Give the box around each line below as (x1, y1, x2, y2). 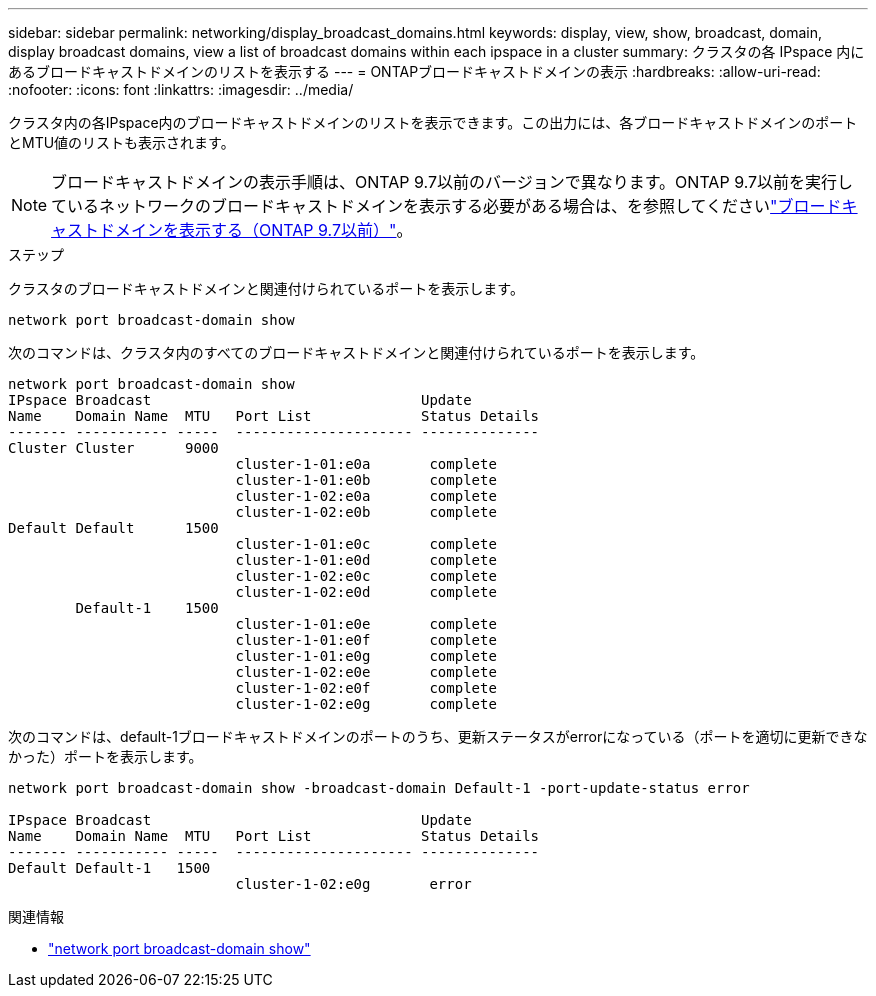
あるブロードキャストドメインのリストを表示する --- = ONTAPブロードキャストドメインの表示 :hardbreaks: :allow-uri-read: (8, 63, 821, 80)
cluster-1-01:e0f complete (235, 632, 497, 648)
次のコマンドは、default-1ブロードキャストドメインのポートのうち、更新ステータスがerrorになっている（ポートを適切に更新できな (8, 728, 868, 745)
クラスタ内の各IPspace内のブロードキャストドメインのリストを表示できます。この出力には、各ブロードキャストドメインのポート (8, 114, 858, 131)
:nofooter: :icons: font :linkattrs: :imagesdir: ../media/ (8, 81, 354, 98)
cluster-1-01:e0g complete (235, 648, 497, 664)
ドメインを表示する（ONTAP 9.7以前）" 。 (99, 220, 413, 240)
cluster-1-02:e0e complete (235, 664, 497, 680)
